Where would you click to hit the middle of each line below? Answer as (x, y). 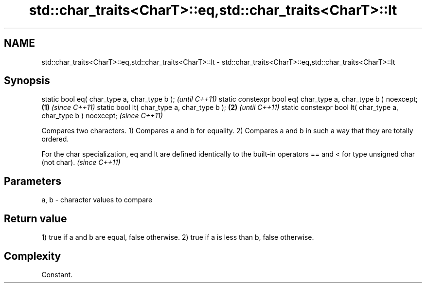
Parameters (33, 181)
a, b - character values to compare (97, 200)
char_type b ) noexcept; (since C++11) (102, 116)
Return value (35, 218)
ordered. (55, 139)
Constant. (57, 274)
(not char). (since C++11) (81, 162)
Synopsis (27, 81)
